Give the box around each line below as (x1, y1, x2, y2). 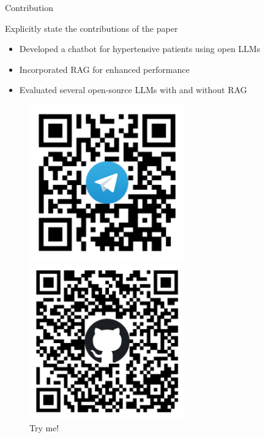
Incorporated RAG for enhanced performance (19, 62, 190, 75)
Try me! (29, 421, 59, 434)
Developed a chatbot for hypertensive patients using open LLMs (19, 42, 261, 55)
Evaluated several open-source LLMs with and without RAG (19, 83, 247, 96)
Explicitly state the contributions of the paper (5, 21, 178, 34)
